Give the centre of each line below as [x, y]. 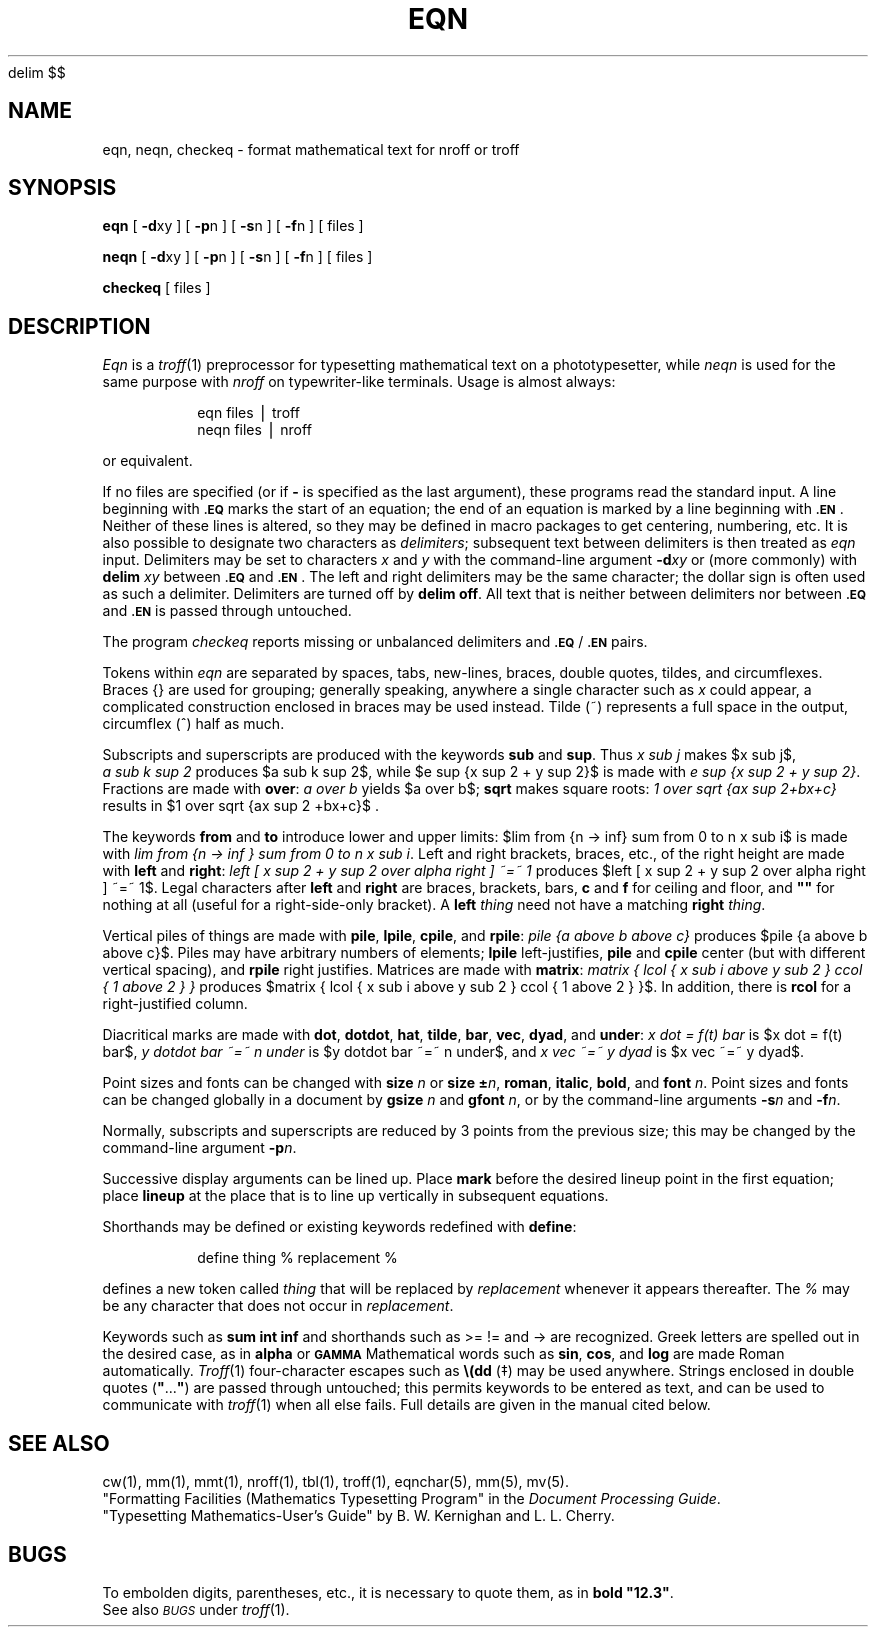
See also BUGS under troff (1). [196, 1609]
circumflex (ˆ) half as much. [193, 724]
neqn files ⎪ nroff [254, 430]
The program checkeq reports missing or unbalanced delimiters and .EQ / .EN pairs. [375, 642]
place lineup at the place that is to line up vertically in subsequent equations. [355, 1196]
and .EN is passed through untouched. [227, 611]
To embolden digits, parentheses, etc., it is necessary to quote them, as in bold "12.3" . [388, 1592]
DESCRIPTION [79, 326]
